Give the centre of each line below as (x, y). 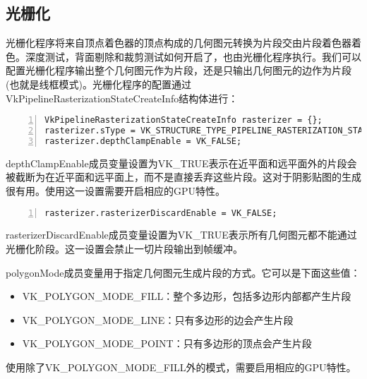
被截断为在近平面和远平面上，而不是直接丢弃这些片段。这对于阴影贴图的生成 (183, 177)
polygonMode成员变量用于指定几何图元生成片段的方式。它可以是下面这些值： (183, 272)
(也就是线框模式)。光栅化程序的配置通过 (98, 84)
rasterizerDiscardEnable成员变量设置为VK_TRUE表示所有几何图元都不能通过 (181, 235)
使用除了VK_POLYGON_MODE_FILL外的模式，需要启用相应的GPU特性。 (181, 367)
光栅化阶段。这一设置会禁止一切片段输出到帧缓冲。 (124, 249)
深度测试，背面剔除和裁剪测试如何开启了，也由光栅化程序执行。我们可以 (193, 56)
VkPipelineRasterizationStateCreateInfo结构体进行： (122, 98)
